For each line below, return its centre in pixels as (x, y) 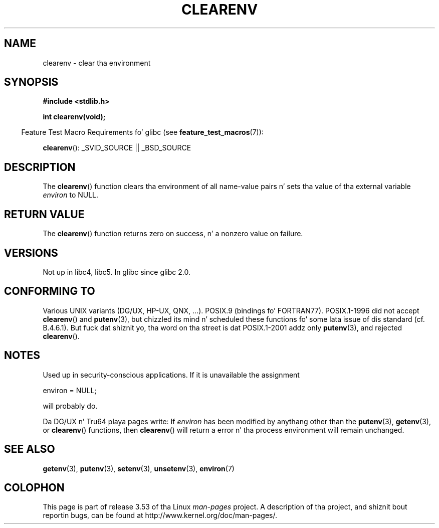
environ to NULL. (71, 195)
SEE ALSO (30, 449)
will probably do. (70, 406)
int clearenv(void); (74, 117)
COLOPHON (34, 487)
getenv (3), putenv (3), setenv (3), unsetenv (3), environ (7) (139, 468)
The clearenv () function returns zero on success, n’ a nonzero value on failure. (173, 234)
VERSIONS (31, 253)
